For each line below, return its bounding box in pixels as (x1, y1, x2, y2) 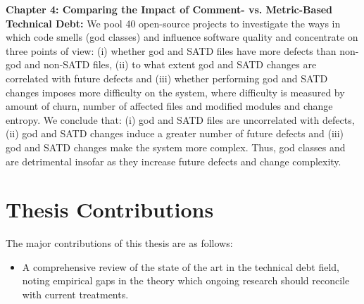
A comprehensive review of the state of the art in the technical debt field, (22, 259, 339, 274)
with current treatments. (22, 287, 129, 302)
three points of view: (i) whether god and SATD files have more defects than (6, 43, 337, 58)
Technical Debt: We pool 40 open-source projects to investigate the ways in (6, 15, 341, 30)
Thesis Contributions (6, 195, 214, 224)
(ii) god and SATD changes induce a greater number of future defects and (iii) (6, 126, 344, 141)
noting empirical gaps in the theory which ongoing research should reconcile (22, 273, 350, 288)
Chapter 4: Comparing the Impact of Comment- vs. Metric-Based (6, 2, 333, 16)
